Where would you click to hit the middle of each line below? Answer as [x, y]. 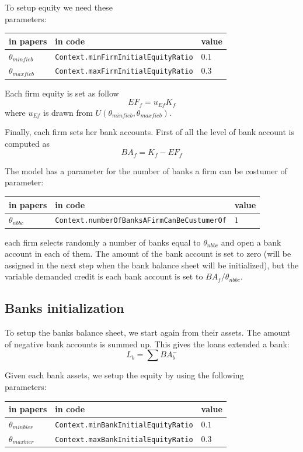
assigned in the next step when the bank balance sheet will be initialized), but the [152, 265]
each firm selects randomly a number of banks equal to [103, 242]
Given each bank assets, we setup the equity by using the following [124, 375]
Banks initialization [65, 308]
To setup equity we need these [59, 7]
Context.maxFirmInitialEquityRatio [124, 72]
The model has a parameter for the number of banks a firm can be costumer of [146, 170]
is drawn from [68, 112]
